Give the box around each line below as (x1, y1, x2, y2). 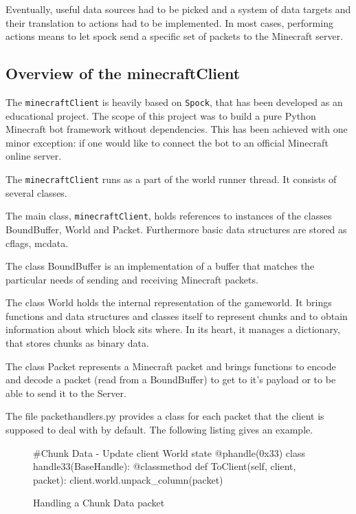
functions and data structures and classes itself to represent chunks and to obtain (5, 308, 348, 323)
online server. (5, 149, 62, 163)
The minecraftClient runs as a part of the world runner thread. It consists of (5, 172, 337, 186)
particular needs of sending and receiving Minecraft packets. (5, 272, 258, 286)
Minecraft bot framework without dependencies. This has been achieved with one (5, 122, 348, 136)
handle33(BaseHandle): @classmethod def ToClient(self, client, (33, 459, 296, 473)
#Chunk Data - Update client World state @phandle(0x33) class (33, 445, 305, 460)
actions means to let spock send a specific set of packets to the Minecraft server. (5, 29, 344, 43)
